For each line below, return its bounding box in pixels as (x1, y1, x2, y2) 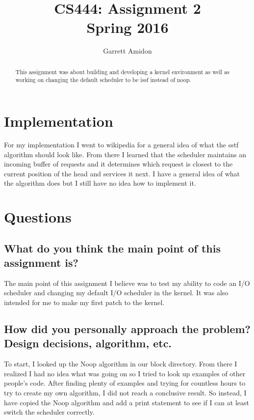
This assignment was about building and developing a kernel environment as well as (15, 67, 229, 76)
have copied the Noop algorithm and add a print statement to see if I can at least (4, 397, 249, 407)
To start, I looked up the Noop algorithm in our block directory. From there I (4, 359, 237, 369)
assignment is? (4, 255, 78, 270)
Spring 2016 (86, 17, 169, 37)
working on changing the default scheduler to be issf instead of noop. (15, 76, 191, 84)
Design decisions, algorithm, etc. (4, 336, 172, 351)
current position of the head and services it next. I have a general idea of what (4, 168, 240, 178)
